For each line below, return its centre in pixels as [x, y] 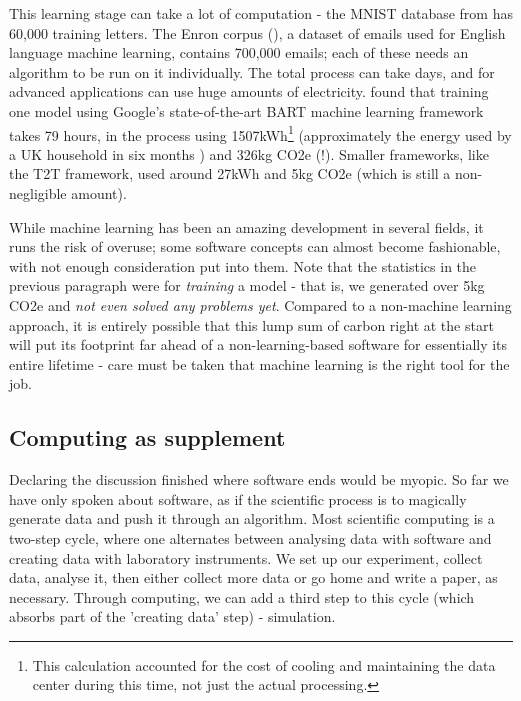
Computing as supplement [147, 437]
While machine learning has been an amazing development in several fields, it [246, 226]
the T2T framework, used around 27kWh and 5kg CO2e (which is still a [230, 173]
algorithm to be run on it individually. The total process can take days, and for [252, 71]
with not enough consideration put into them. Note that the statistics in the [243, 265]
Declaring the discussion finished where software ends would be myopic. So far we [259, 479]
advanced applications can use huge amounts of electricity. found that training [249, 91]
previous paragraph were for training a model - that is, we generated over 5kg [247, 285]
